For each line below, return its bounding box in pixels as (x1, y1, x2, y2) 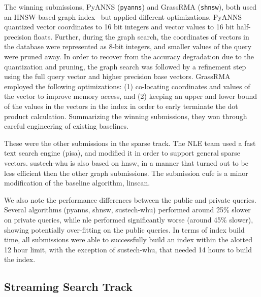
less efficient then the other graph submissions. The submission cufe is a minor (4, 167, 248, 178)
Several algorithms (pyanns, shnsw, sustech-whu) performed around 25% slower (4, 204, 251, 215)
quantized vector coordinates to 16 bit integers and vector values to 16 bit (4, 21, 235, 32)
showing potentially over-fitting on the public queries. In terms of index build (4, 224, 245, 235)
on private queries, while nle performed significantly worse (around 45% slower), (4, 214, 253, 225)
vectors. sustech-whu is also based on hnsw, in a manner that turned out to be (4, 157, 248, 168)
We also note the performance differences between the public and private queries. (4, 194, 256, 205)
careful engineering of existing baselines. (4, 121, 128, 131)
